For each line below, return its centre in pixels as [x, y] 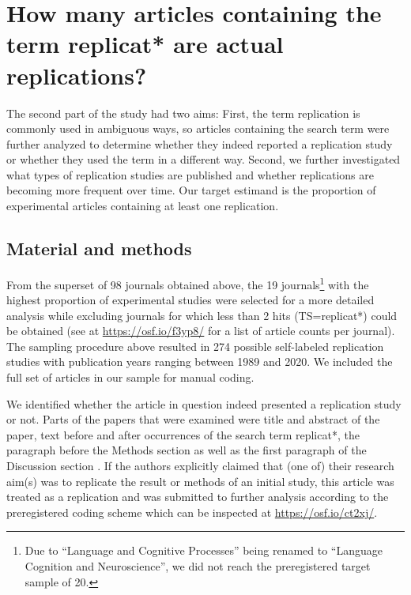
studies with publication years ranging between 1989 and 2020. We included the [200, 362]
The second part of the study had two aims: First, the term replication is [183, 113]
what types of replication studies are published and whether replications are [190, 174]
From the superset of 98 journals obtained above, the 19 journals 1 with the [188, 283]
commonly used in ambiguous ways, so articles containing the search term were [198, 128]
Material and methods [99, 249]
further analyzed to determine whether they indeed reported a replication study [200, 143]
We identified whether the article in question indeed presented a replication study [204, 403]
